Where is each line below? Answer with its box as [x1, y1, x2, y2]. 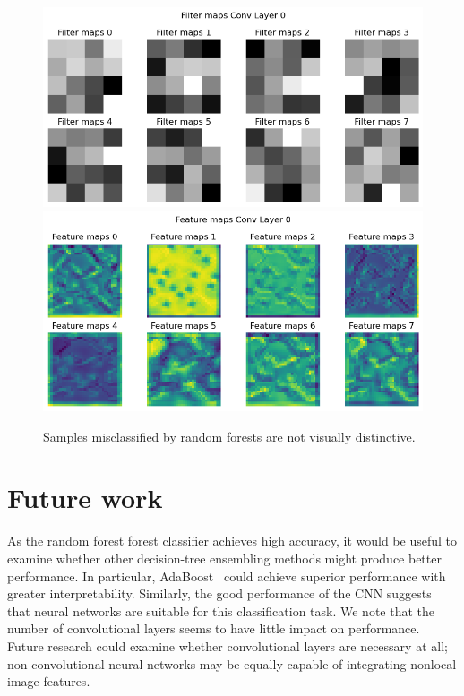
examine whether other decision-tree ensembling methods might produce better [7, 548, 442, 567]
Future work [7, 479, 163, 516]
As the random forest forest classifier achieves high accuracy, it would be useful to [7, 531, 457, 550]
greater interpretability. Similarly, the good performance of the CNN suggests [7, 584, 432, 603]
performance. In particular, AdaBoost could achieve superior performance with [7, 566, 446, 585]
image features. [7, 672, 90, 691]
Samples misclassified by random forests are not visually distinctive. [43, 426, 416, 445]
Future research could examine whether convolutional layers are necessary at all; [7, 636, 448, 655]
